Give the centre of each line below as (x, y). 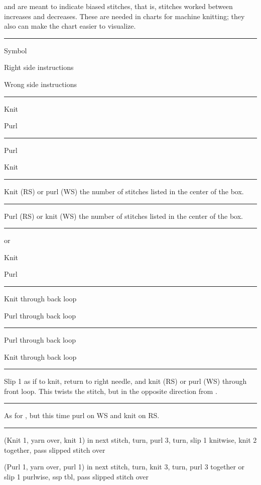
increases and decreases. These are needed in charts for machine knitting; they (124, 16)
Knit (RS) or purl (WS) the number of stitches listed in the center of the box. (124, 191)
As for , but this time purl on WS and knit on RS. (82, 415)
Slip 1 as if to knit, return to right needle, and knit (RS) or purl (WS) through (125, 381)
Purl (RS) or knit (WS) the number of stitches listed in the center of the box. (124, 216)
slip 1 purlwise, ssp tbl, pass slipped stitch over (77, 476)
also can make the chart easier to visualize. (70, 26)
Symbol (16, 50)
